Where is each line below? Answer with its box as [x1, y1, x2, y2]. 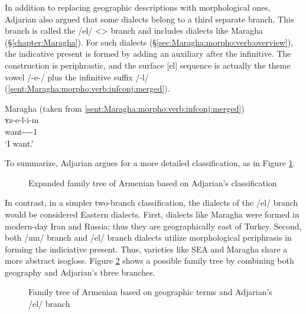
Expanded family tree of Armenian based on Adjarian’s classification [28, 176, 277, 189]
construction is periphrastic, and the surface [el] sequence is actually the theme [5, 59, 291, 71]
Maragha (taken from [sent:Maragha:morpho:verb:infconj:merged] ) [5, 102, 245, 114]
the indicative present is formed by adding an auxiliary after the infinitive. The [5, 47, 291, 60]
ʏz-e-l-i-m [5, 114, 39, 126]
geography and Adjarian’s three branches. [5, 266, 155, 278]
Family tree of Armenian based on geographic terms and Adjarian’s [28, 286, 272, 298]
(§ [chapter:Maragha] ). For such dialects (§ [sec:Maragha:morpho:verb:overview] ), [5, 35, 293, 48]
